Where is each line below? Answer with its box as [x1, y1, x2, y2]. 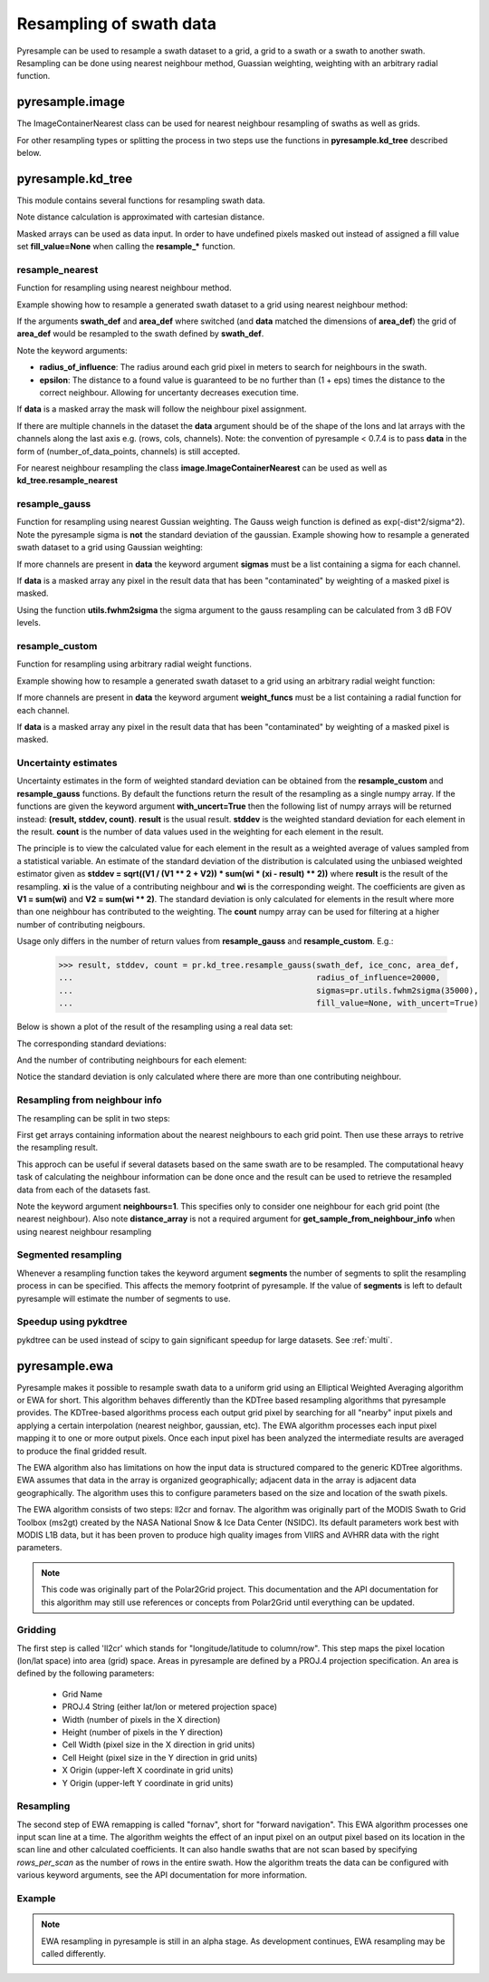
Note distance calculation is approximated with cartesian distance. [16, 211, 265, 222]
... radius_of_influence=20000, [58, 973, 441, 983]
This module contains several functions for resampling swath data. [16, 195, 266, 206]
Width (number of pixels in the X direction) [62, 1714, 221, 1725]
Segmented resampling [16, 1248, 122, 1261]
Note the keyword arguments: [16, 345, 129, 355]
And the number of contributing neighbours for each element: [16, 1054, 247, 1065]
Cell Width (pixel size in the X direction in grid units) [62, 1739, 255, 1750]
